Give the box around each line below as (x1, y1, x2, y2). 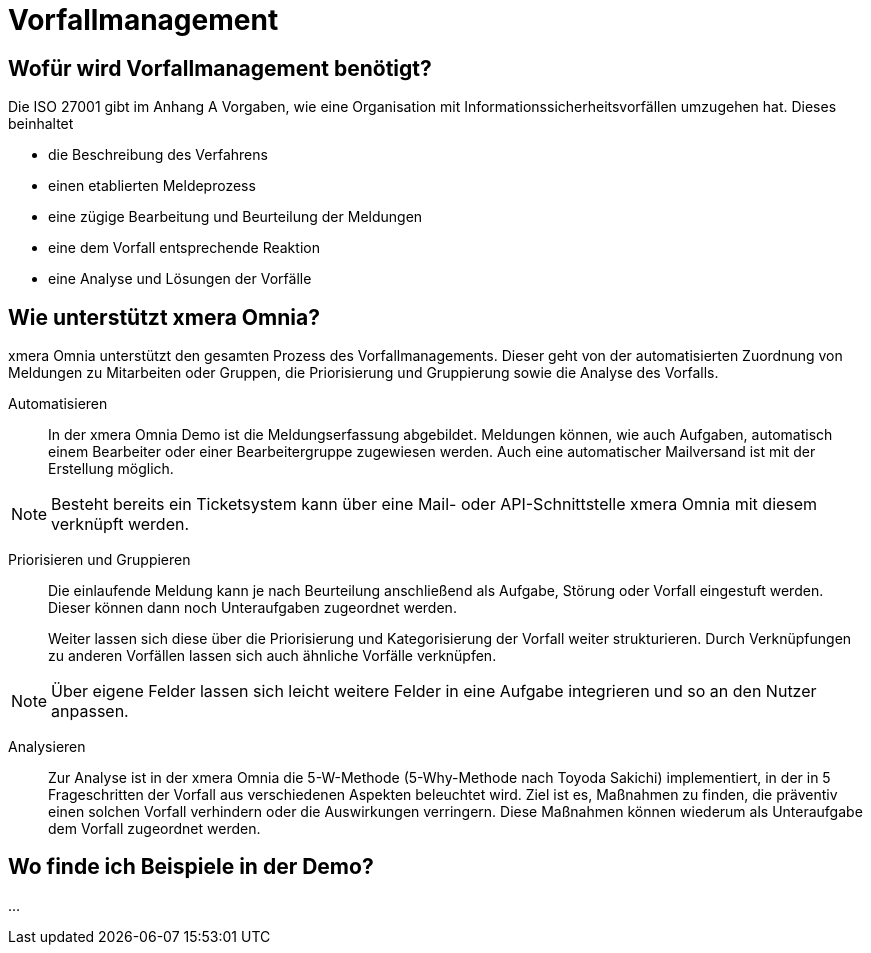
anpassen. (51, 701, 129, 722)
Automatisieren (8, 395, 108, 413)
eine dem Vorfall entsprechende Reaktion (48, 239, 320, 257)
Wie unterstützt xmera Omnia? (8, 304, 320, 330)
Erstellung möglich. (48, 460, 174, 478)
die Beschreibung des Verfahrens (48, 146, 268, 164)
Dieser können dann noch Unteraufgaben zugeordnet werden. (48, 599, 457, 617)
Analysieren (8, 738, 86, 756)
